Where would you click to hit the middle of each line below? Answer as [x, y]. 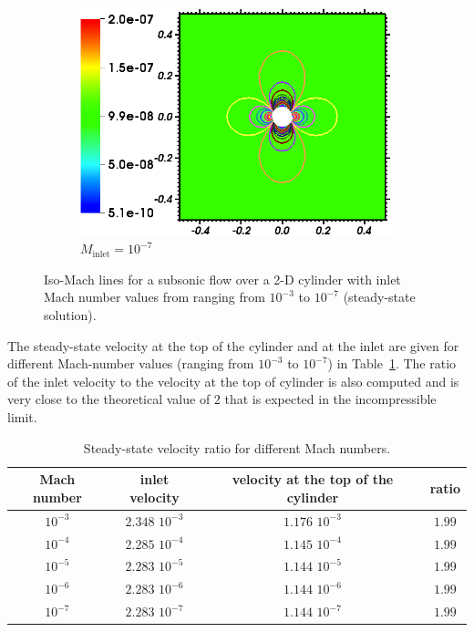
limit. [22, 417]
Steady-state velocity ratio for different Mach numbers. [237, 447]
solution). [70, 315]
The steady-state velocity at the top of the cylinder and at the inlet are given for [233, 345]
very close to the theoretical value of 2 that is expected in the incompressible [222, 399]
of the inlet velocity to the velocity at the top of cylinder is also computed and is [233, 381]
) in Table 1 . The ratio [392, 363]
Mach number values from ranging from [155, 297]
